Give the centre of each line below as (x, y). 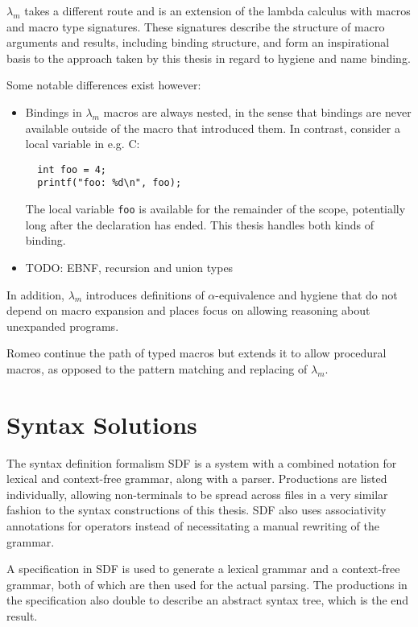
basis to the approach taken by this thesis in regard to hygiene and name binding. (209, 58)
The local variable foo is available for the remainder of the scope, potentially (215, 209)
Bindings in (54, 111)
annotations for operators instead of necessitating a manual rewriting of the (193, 525)
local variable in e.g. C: (83, 144)
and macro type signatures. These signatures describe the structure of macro (196, 26)
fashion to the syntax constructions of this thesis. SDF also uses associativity (197, 510)
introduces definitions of (145, 294)
